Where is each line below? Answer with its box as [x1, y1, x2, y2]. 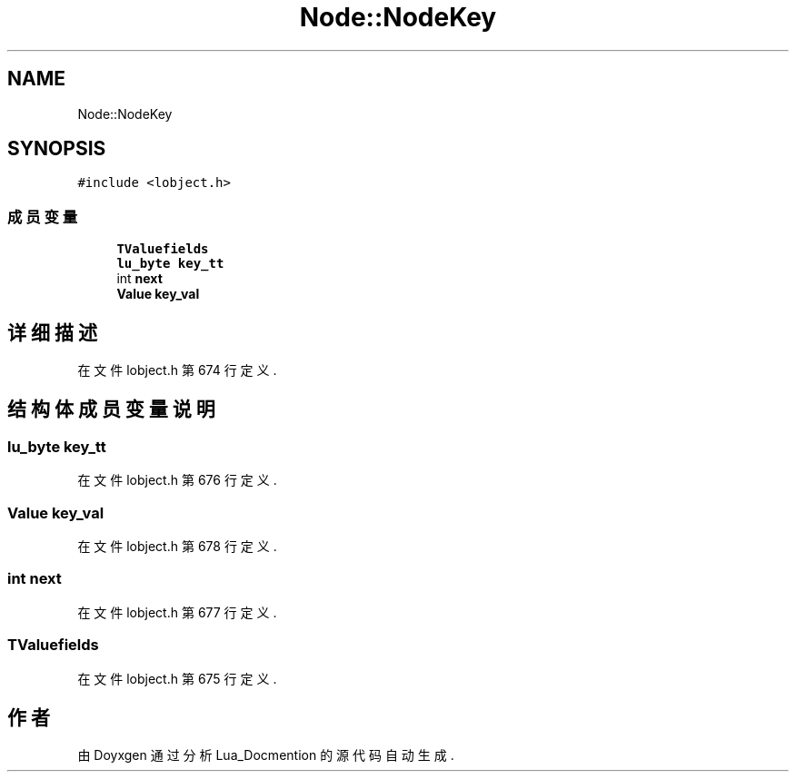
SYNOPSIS [7, 137, 106, 161]
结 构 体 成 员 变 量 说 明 [7, 398, 215, 421]
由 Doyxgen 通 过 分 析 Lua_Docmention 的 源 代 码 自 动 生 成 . [77, 747, 454, 764]
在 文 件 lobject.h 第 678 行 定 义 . [77, 538, 277, 554]
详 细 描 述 [7, 320, 97, 344]
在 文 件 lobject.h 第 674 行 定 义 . [77, 362, 277, 379]
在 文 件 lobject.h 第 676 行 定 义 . [77, 472, 277, 488]
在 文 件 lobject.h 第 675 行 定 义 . [77, 670, 277, 686]
